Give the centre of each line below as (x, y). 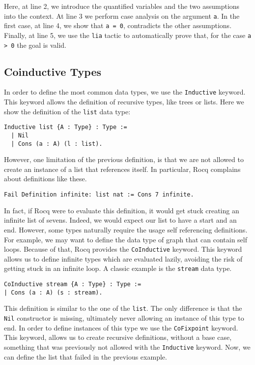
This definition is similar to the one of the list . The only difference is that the (123, 308)
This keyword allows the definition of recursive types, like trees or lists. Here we (124, 102)
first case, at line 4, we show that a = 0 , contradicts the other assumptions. (118, 25)
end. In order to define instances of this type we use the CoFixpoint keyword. (121, 327)
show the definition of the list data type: (67, 111)
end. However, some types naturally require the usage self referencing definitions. (126, 229)
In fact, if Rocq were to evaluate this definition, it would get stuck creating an (122, 210)
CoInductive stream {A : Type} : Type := (73, 284)
